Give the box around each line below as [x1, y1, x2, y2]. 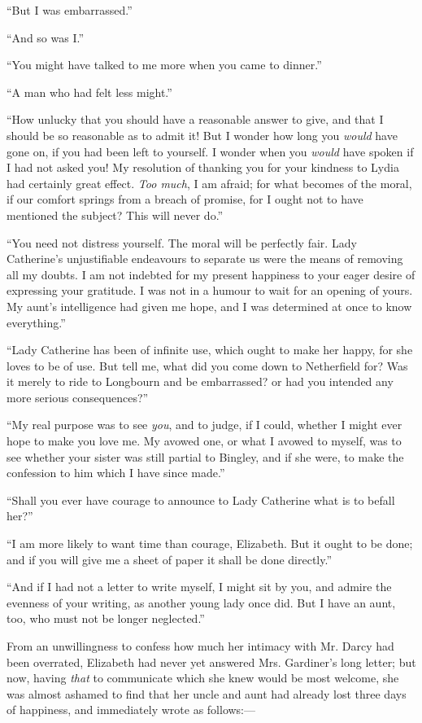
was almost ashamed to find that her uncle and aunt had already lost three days [7, 685, 407, 702]
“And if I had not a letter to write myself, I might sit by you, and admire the [7, 578, 392, 595]
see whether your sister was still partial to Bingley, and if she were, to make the [7, 448, 404, 465]
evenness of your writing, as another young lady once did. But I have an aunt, [7, 594, 396, 611]
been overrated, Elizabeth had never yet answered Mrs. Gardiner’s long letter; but [7, 653, 416, 670]
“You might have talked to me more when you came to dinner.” [7, 56, 322, 73]
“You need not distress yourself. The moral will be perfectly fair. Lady [7, 234, 357, 251]
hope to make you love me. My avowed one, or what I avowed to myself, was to [7, 432, 402, 449]
